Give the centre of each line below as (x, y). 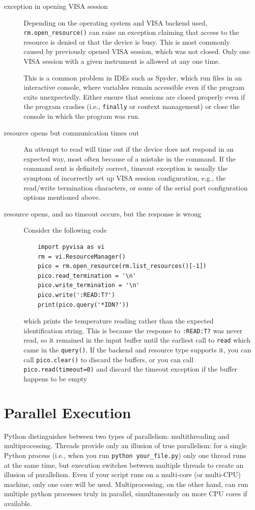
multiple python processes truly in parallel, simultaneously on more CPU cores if (126, 494)
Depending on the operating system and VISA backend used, (115, 22)
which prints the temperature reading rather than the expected (119, 321)
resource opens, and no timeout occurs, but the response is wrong (103, 213)
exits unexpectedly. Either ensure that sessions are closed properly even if (134, 96)
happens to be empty (56, 379)
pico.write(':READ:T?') (76, 295)
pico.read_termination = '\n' (87, 276)
